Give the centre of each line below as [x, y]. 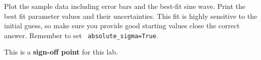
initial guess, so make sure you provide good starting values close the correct [122, 26]
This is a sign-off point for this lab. [61, 52]
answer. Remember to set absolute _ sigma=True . [81, 35]
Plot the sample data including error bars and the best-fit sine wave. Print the [125, 6]
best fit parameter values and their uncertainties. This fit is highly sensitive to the [131, 16]
